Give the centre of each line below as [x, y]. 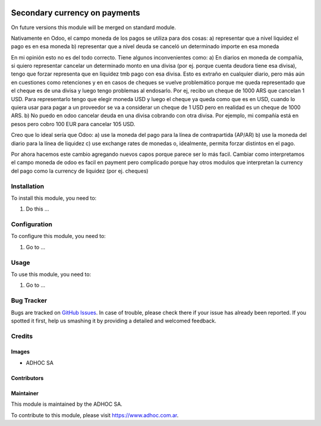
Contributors [27, 378]
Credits [22, 336]
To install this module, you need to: [54, 198]
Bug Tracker [29, 300]
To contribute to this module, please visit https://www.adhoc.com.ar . [95, 415]
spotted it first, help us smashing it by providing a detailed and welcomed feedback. [114, 321]
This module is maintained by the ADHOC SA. [67, 404]
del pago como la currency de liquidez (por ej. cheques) [80, 171]
